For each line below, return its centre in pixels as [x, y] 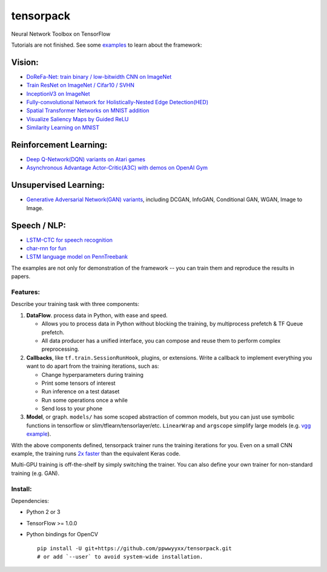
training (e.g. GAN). [35, 473]
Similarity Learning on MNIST [63, 128]
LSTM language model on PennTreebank [77, 257]
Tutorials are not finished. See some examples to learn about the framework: [107, 45]
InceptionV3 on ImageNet [58, 93]
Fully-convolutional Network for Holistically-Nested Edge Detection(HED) [117, 102]
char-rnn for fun [46, 248]
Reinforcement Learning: [59, 145]
